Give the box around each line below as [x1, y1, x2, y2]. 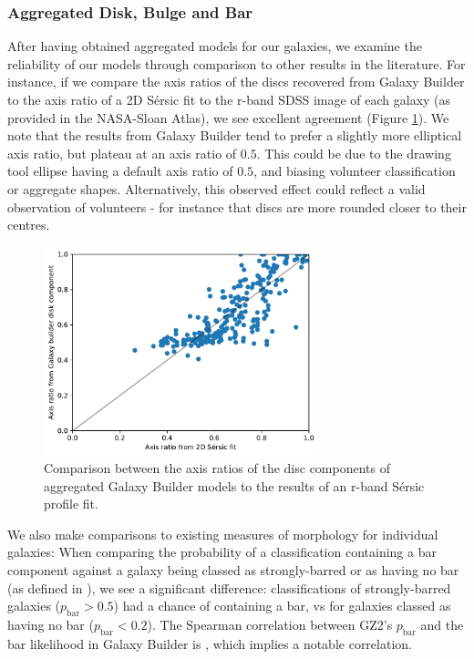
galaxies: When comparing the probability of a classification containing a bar [7, 542, 437, 561]
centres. [7, 215, 50, 234]
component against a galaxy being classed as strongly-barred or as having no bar [7, 561, 459, 580]
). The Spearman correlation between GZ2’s [147, 615, 393, 634]
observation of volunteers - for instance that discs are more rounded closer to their [7, 197, 467, 216]
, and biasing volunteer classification [253, 161, 456, 180]
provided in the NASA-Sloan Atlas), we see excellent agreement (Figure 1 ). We [7, 108, 449, 127]
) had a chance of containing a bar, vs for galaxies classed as [113, 596, 451, 615]
